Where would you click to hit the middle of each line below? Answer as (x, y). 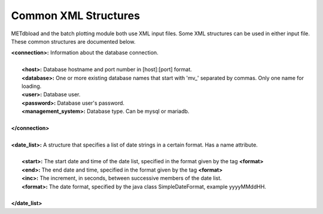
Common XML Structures (76, 16)
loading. (32, 86)
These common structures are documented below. (73, 41)
